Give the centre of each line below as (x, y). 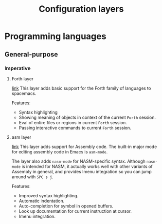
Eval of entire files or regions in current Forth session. (73, 122)
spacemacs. (24, 93)
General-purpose (31, 54)
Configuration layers (81, 9)
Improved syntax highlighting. (49, 195)
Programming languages (55, 36)
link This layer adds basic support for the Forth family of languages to (81, 88)
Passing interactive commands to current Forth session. (75, 128)
